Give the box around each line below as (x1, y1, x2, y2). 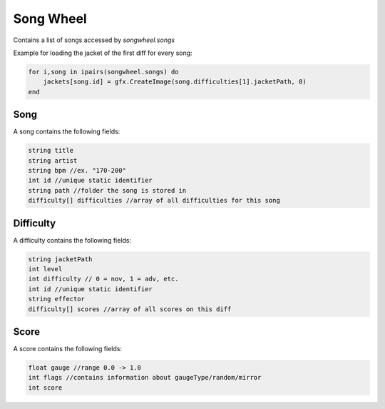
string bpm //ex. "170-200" (28, 166, 126, 174)
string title (28, 146, 74, 155)
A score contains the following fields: (13, 345, 123, 353)
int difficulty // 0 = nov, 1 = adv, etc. (28, 275, 179, 283)
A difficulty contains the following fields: (13, 236, 132, 244)
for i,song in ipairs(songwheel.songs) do (28, 68, 179, 76)
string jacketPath (28, 255, 93, 263)
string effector (28, 295, 86, 303)
